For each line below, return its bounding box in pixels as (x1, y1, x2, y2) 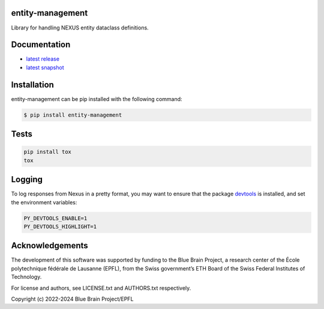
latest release (26, 55, 60, 63)
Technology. (11, 274, 42, 281)
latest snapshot (26, 64, 64, 71)
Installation (11, 79, 54, 90)
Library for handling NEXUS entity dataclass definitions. (11, 24, 149, 31)
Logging (11, 174, 43, 185)
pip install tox (23, 148, 72, 156)
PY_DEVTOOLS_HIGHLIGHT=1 (23, 223, 97, 230)
